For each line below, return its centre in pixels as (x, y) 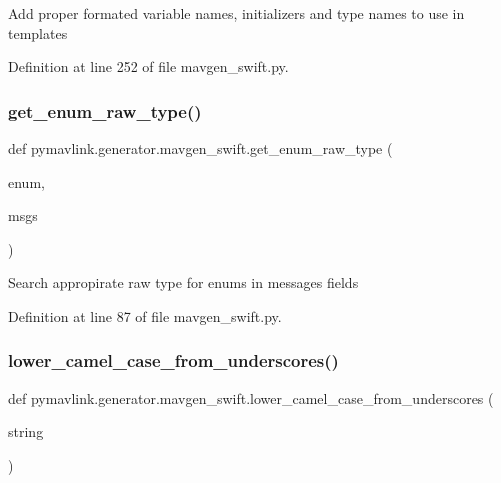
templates (38, 32)
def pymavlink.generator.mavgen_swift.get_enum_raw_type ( (200, 148)
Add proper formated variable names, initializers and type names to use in (236, 13)
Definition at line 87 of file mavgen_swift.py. (145, 315)
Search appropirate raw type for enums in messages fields (183, 282)
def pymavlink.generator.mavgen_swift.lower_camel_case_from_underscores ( (251, 397)
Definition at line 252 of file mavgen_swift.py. (148, 66)
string (26, 431)
